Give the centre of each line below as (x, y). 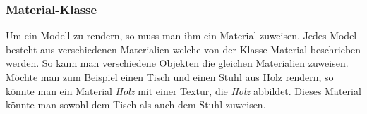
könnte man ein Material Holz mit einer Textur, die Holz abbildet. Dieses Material (183, 90)
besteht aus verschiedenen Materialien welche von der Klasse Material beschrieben (183, 49)
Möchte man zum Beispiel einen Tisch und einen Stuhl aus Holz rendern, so (170, 77)
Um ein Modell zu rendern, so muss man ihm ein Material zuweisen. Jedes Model (181, 36)
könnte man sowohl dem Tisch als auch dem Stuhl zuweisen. (136, 104)
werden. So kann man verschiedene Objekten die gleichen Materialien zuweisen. (177, 63)
